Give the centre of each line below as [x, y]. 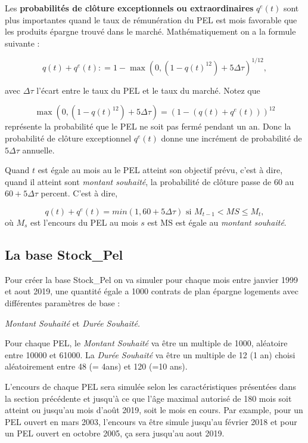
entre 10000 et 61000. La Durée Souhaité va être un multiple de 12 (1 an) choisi [150, 354]
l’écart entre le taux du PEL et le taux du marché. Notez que [148, 90]
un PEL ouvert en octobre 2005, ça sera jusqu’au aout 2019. [115, 433]
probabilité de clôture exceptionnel [68, 138]
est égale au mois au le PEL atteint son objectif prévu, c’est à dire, [160, 170]
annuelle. [38, 150]
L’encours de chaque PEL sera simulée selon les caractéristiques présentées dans [150, 386]
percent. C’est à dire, [79, 193]
